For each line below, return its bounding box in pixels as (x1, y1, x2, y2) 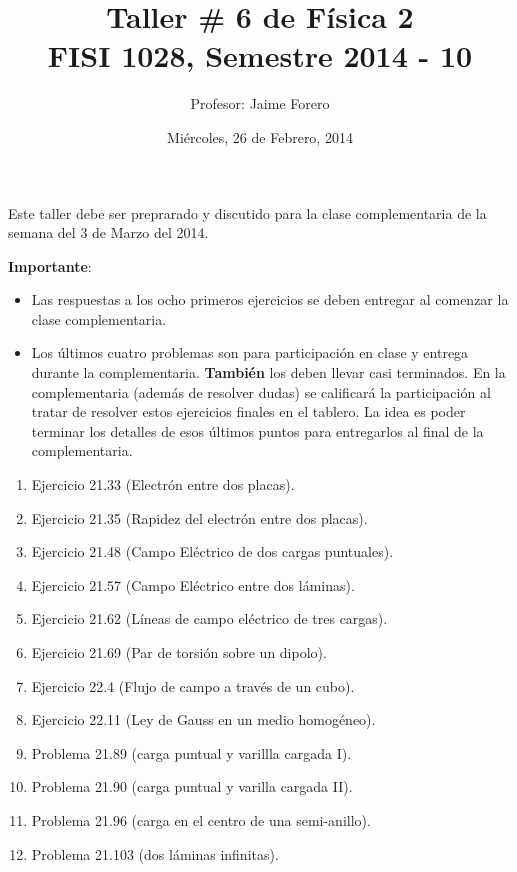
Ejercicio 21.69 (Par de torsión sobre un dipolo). (31, 642, 327, 662)
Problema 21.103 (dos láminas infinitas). (31, 843, 279, 864)
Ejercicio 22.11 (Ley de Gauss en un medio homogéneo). (31, 709, 376, 730)
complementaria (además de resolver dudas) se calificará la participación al (31, 381, 491, 402)
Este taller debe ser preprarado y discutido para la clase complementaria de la (8, 202, 487, 223)
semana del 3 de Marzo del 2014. (8, 222, 209, 243)
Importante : (8, 255, 92, 276)
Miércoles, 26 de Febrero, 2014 (167, 126, 353, 147)
